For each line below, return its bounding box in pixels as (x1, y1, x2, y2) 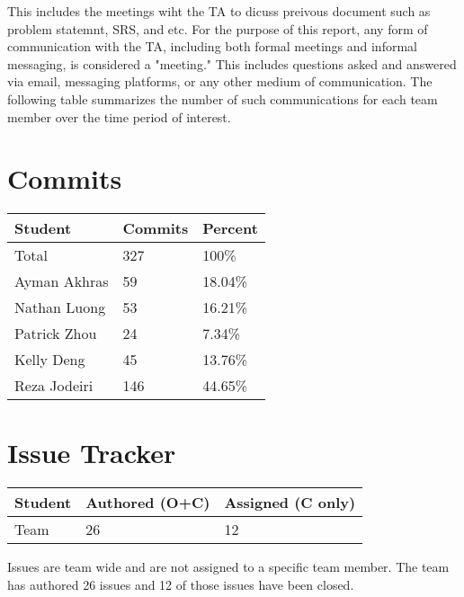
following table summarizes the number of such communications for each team (7, 89, 438, 108)
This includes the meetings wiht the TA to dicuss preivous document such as (7, 2, 431, 20)
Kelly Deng (14, 349, 85, 370)
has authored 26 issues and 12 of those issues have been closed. (7, 575, 354, 593)
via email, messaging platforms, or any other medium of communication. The (7, 72, 433, 91)
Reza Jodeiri (14, 375, 94, 397)
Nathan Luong (14, 297, 106, 318)
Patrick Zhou (14, 323, 97, 344)
